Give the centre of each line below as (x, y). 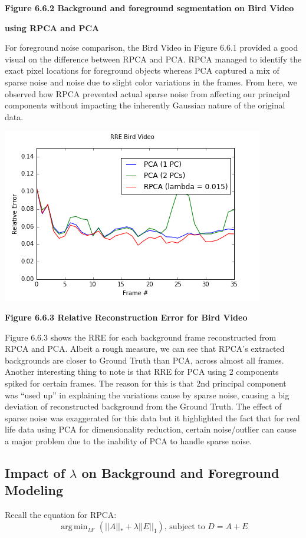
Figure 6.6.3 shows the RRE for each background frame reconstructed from (141, 337)
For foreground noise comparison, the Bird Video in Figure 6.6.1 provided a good (152, 47)
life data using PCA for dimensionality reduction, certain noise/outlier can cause (151, 429)
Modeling (34, 490)
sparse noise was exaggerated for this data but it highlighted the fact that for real (152, 417)
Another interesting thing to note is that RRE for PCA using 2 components (142, 372)
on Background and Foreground (180, 472)
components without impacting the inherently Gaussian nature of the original (145, 105)
